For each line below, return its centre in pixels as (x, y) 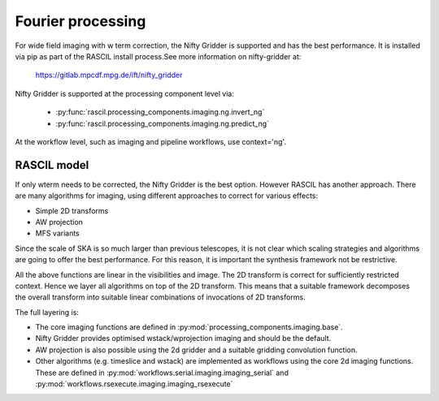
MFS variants (58, 233)
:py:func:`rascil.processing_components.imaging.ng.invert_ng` (160, 112)
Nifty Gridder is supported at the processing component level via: (125, 93)
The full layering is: (47, 312)
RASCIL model (52, 165)
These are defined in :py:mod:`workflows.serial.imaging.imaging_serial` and (162, 373)
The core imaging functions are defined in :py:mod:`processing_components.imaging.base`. (189, 327)
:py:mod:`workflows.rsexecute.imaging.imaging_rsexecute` (134, 384)
